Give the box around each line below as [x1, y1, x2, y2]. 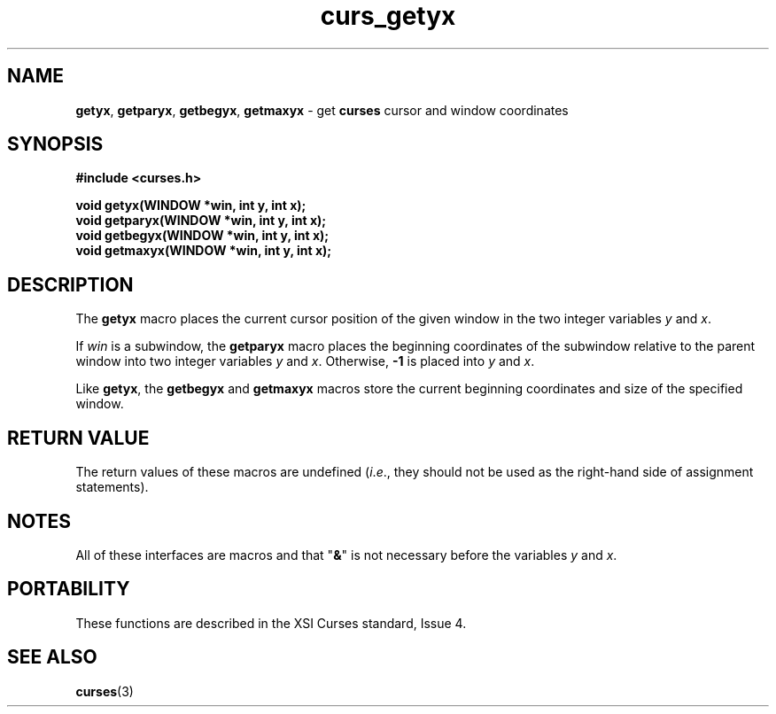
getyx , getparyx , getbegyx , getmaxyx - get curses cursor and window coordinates [75, 102, 569, 118]
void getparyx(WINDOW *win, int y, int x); [75, 213, 327, 229]
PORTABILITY [7, 578, 130, 601]
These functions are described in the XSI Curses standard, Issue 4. [75, 615, 467, 631]
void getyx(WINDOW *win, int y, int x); [75, 198, 307, 213]
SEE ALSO [7, 646, 97, 669]
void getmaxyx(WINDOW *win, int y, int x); [75, 243, 332, 259]
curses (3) [75, 683, 134, 699]
